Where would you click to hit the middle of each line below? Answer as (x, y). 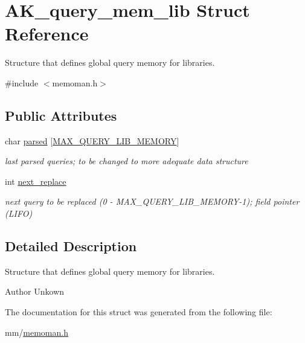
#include (22, 82)
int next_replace (36, 181)
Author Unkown (35, 291)
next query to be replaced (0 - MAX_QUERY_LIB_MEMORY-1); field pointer (152, 201)
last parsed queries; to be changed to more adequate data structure (127, 161)
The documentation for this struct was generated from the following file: (139, 312)
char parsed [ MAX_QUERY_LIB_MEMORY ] (92, 140)
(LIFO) (19, 213)
